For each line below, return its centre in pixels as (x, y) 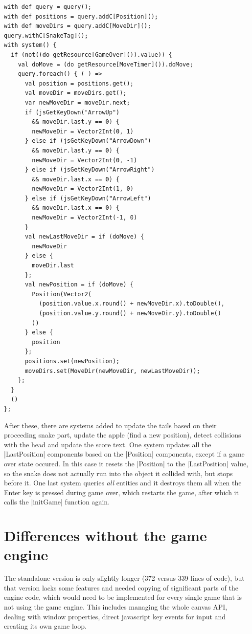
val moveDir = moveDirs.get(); (76, 93)
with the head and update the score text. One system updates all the (108, 444)
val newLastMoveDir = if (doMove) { (84, 237)
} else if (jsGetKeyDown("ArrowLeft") (88, 198)
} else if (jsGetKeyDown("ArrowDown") (88, 141)
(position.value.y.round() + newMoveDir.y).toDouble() (130, 313)
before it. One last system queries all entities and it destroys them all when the (123, 483)
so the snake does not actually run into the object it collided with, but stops (118, 473)
